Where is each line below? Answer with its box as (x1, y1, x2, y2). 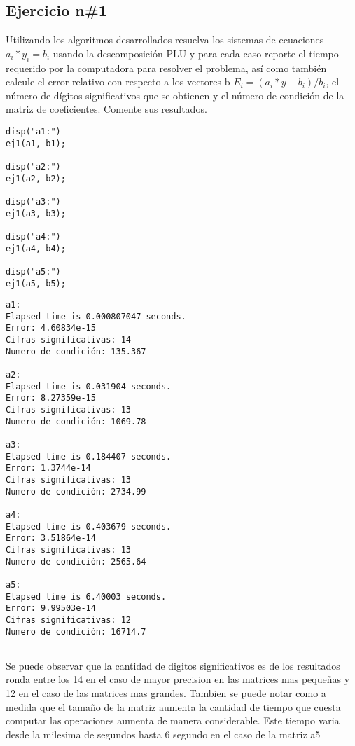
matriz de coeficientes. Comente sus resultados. (6, 102, 207, 116)
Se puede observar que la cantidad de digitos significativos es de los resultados (6, 658, 340, 672)
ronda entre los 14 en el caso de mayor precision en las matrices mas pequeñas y (6, 672, 350, 686)
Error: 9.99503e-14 (6, 603, 96, 614)
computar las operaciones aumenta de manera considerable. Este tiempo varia (6, 713, 340, 728)
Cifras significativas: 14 (6, 335, 131, 345)
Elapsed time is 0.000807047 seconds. (6, 311, 186, 322)
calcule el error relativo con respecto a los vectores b (6, 74, 230, 89)
